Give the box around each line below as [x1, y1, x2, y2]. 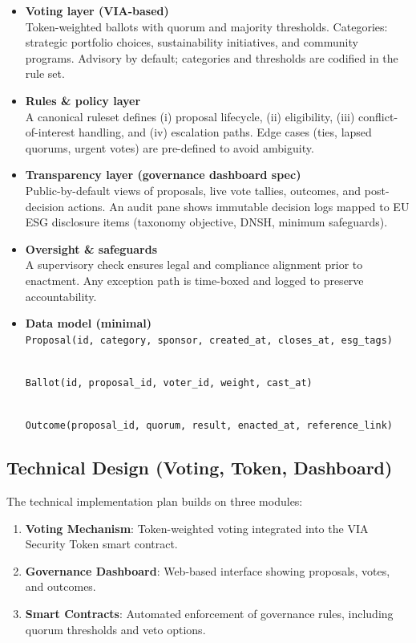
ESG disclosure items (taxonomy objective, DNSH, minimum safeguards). [25, 214, 388, 230]
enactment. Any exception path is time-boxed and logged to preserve [25, 271, 364, 288]
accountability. [25, 287, 97, 304]
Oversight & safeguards [25, 240, 158, 257]
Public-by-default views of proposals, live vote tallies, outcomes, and [25, 181, 361, 198]
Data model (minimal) [25, 315, 151, 332]
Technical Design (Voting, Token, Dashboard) [6, 455, 393, 480]
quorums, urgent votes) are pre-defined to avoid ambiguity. [25, 139, 314, 156]
